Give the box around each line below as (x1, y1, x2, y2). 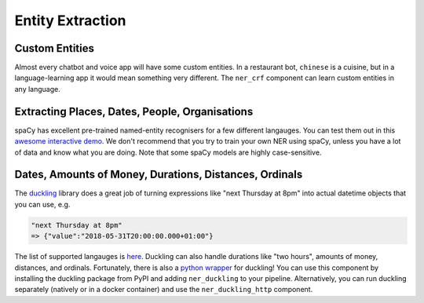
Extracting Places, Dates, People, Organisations (14, 104, 254, 118)
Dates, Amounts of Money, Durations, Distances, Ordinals (14, 168, 303, 181)
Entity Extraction (14, 12, 126, 29)
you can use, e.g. (14, 199, 71, 209)
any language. (14, 84, 60, 93)
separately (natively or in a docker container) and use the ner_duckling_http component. (14, 285, 313, 294)
